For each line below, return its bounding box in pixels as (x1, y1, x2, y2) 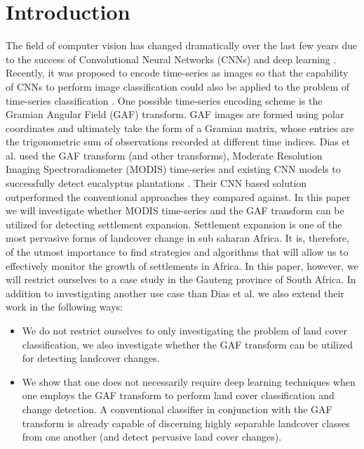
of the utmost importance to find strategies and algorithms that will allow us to (6, 245, 349, 259)
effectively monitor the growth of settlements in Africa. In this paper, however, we (6, 258, 358, 273)
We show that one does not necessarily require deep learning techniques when (22, 374, 356, 389)
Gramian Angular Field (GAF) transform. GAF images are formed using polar (6, 107, 344, 122)
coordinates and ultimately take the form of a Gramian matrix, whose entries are (6, 120, 354, 135)
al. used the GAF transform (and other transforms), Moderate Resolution (6, 148, 323, 162)
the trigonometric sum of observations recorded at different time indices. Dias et (6, 134, 351, 149)
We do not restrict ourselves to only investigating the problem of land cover (22, 323, 348, 337)
